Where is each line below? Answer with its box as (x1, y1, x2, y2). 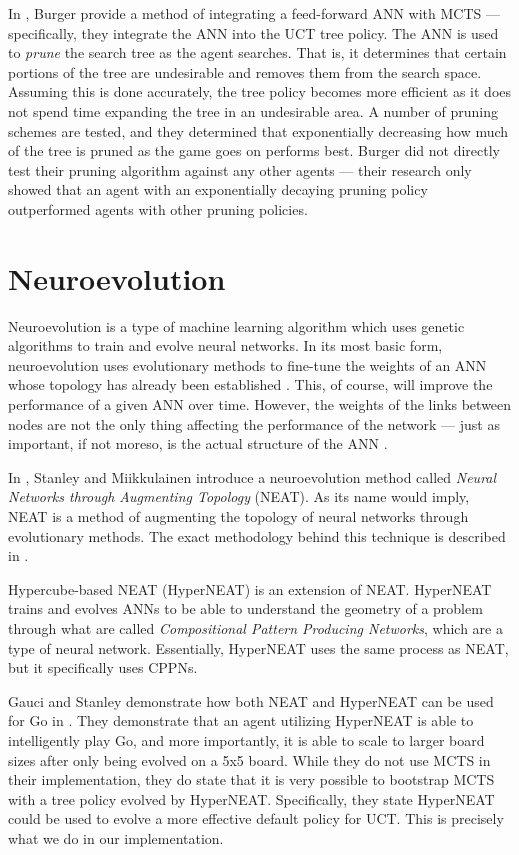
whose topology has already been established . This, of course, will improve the (8, 374, 493, 395)
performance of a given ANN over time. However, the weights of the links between (8, 394, 512, 415)
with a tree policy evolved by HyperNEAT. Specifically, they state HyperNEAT (8, 788, 495, 809)
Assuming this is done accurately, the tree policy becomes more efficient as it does (8, 81, 512, 102)
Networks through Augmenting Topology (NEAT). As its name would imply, (8, 486, 470, 507)
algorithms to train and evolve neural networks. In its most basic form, (8, 335, 443, 356)
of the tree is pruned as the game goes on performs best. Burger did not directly (8, 140, 501, 161)
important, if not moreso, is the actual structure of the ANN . (8, 433, 388, 454)
